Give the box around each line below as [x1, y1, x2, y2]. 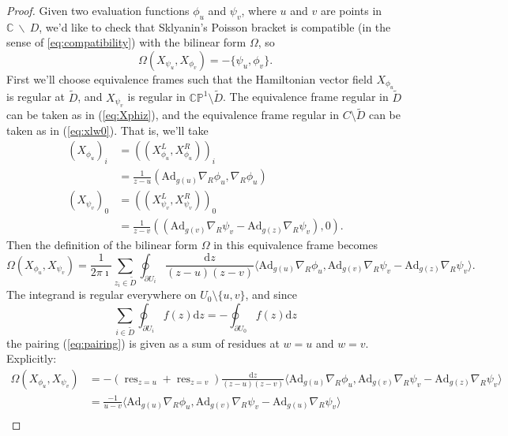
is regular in [127, 88, 186, 105]
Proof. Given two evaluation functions [6, 2, 190, 18]
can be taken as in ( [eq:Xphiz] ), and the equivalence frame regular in [6, 106, 339, 123]
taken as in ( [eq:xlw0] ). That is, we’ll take [6, 121, 209, 138]
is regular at [6, 88, 66, 105]
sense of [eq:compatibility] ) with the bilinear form [6, 34, 246, 50]
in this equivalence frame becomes [213, 237, 378, 253]
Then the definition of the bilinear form [6, 237, 198, 253]
